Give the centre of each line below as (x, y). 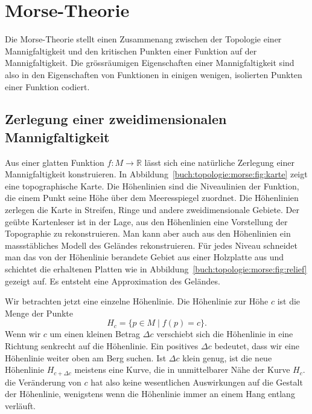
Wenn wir (23, 334)
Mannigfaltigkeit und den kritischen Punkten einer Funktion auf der (131, 51)
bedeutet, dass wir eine (257, 346)
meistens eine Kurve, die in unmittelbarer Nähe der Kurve (182, 370)
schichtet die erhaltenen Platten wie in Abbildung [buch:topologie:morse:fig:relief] (156, 269)
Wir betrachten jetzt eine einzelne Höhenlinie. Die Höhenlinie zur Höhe (137, 301)
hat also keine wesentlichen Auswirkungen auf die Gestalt (197, 382)
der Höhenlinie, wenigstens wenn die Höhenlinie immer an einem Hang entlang (150, 394)
